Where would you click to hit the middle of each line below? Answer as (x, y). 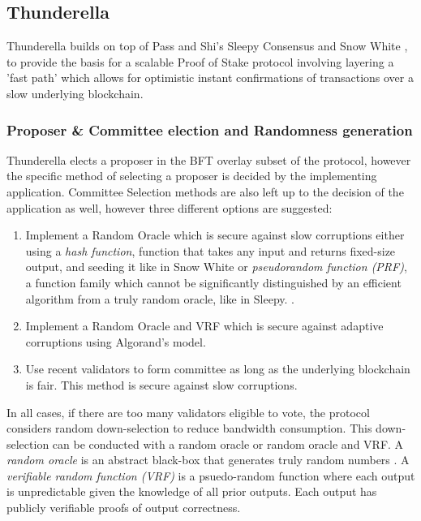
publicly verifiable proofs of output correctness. (124, 508)
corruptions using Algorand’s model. (116, 341)
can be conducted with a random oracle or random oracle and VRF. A (228, 443)
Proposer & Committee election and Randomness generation (210, 129)
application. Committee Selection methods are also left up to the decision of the (205, 191)
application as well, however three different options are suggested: (170, 207)
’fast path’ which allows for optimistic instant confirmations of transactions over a (210, 78)
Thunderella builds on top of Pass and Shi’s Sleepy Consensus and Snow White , (207, 46)
